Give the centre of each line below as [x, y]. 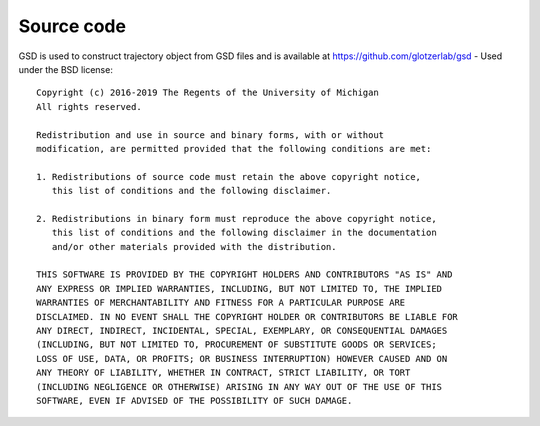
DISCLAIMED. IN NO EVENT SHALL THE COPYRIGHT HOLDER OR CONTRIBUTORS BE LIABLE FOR [247, 316]
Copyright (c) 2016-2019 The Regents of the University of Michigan [207, 93]
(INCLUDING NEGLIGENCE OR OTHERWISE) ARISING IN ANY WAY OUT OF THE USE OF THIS [239, 386]
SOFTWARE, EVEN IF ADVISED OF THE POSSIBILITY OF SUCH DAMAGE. [194, 400]
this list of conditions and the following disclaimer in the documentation [244, 233]
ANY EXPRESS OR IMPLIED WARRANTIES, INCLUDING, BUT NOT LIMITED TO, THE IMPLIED [239, 288]
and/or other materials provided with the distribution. [194, 246]
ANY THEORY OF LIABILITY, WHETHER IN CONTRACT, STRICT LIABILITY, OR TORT [223, 373]
